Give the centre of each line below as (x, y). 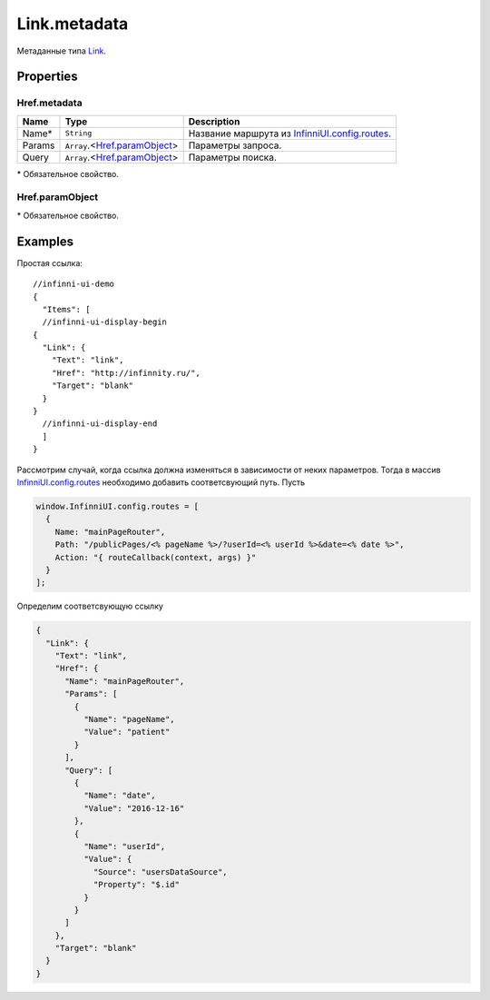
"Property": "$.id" (137, 885)
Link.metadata (73, 24)
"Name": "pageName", (129, 719)
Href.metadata (49, 103)
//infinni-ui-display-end (100, 424)
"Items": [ (66, 309)
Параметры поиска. (232, 157)
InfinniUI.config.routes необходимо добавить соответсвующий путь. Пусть (161, 482)
